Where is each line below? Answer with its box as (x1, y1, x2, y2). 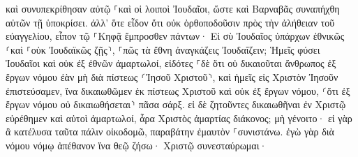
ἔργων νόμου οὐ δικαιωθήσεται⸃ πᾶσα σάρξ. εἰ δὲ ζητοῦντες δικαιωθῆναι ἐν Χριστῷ (6, 97, 346, 112)
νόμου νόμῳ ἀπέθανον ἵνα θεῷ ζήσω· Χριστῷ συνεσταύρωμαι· (6, 137, 267, 152)
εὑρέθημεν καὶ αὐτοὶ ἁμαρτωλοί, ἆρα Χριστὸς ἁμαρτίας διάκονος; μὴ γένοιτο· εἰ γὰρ (6, 110, 352, 125)
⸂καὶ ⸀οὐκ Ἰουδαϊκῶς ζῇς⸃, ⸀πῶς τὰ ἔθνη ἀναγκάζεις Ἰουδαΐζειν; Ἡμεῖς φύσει (6, 42, 320, 57)
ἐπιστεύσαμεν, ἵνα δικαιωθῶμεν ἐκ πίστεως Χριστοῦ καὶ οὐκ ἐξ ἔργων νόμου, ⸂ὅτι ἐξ (6, 83, 350, 98)
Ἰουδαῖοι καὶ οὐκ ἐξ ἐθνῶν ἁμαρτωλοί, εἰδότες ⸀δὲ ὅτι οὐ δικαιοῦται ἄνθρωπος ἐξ (6, 56, 336, 70)
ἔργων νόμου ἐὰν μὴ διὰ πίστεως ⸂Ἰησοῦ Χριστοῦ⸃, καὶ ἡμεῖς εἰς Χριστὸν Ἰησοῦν (6, 69, 338, 84)
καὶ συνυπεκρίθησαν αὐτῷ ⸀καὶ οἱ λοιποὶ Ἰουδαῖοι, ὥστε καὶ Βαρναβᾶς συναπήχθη (6, 1, 340, 15)
